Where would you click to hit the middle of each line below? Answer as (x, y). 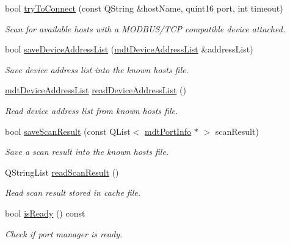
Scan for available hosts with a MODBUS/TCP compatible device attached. (145, 28)
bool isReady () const (45, 213)
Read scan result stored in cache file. (73, 192)
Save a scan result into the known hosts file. (87, 152)
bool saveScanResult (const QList (68, 131)
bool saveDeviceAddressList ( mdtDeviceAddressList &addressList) (129, 49)
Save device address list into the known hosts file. (97, 69)
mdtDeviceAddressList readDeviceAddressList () (96, 90)
